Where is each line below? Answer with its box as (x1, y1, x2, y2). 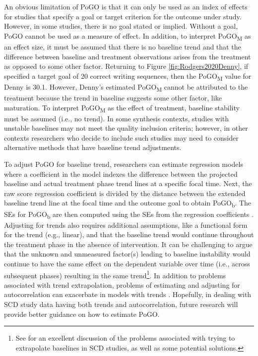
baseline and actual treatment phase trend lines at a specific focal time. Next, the (4, 178, 252, 189)
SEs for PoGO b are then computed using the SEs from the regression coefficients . (4, 208, 254, 220)
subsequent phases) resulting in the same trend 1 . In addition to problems (4, 268, 226, 280)
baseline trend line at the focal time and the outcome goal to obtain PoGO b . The (4, 198, 252, 209)
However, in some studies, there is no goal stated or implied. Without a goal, (4, 21, 238, 31)
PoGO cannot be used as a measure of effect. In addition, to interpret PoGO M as (4, 30, 251, 42)
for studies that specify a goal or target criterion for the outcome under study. (4, 11, 242, 21)
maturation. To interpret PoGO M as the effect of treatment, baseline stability (4, 102, 240, 114)
